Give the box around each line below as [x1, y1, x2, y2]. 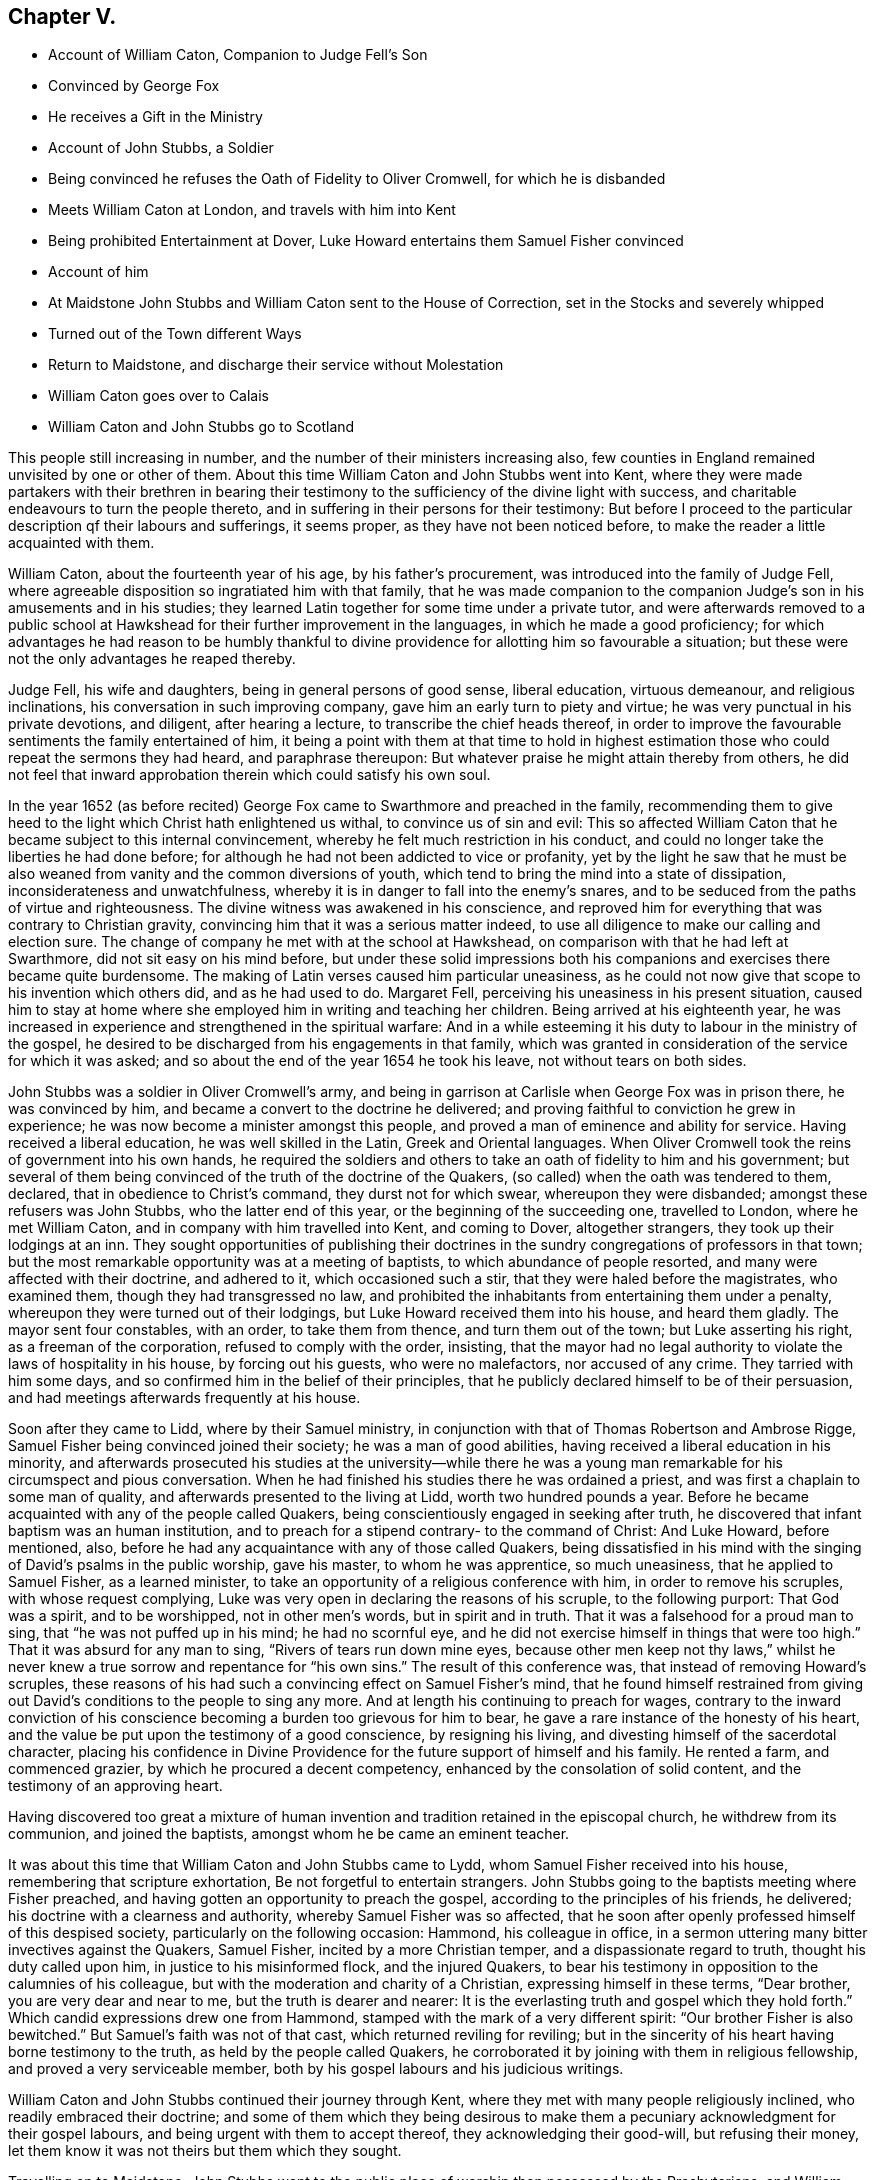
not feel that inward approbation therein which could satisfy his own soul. [8, 766, 491, 784]
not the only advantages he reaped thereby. [8, 650, 296, 668]
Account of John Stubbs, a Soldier [48, 139, 274, 157]
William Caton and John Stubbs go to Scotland [48, 418, 355, 436]
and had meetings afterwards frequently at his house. [8, 1389, 361, 1407]
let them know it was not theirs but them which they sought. [8, 2142, 402, 2160]
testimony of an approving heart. [8, 1777, 223, 1795]
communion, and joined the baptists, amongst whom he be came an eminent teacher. [8, 1825, 570, 1843]
